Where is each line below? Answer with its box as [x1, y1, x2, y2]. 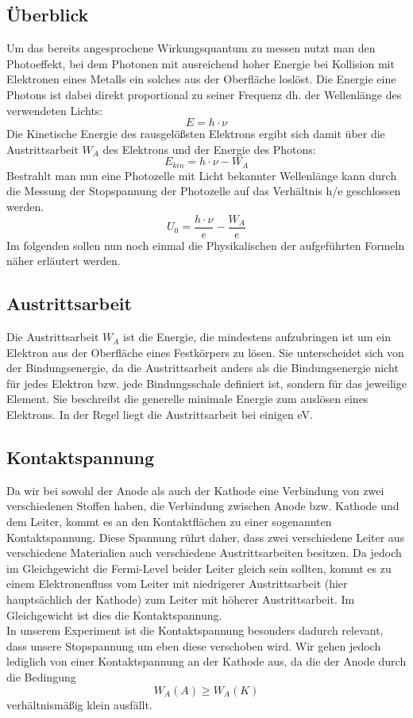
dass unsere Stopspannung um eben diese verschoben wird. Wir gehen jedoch [6, 637, 381, 654]
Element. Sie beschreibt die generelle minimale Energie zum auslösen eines [6, 390, 369, 407]
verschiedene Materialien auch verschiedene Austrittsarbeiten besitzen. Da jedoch [6, 544, 402, 561]
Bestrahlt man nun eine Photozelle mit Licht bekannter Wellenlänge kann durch [6, 167, 397, 183]
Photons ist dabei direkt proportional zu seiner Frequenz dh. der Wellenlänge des [6, 86, 402, 102]
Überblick [6, 2, 89, 27]
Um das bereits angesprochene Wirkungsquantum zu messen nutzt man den [6, 40, 376, 56]
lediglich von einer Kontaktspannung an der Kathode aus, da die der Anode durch [6, 653, 407, 670]
